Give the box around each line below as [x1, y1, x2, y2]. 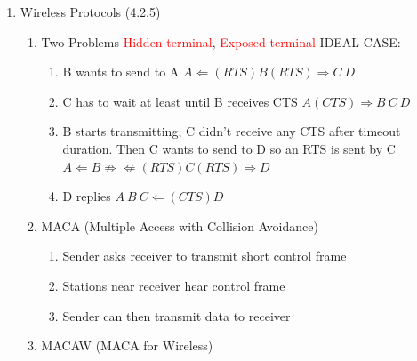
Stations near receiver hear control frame [62, 276, 285, 294]
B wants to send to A [62, 62, 180, 81]
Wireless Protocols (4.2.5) [20, 3, 161, 20]
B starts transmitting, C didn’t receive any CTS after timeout [62, 122, 401, 140]
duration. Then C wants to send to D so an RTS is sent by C [62, 139, 396, 157]
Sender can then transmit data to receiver [62, 306, 291, 325]
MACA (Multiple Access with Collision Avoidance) [41, 216, 318, 235]
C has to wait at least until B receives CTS [62, 92, 298, 110]
